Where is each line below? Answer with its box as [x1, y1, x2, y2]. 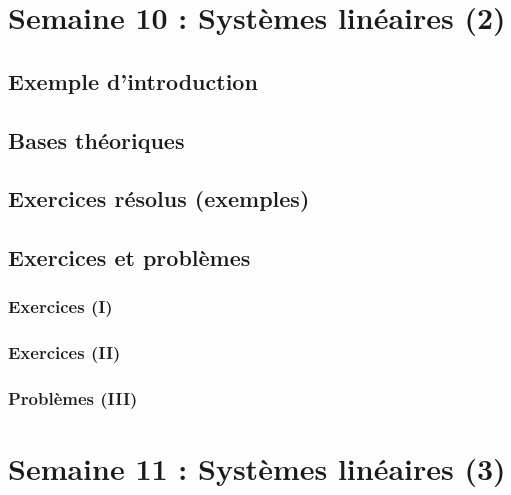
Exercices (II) [8, 340, 121, 365]
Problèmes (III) [8, 386, 138, 411]
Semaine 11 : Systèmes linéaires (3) [8, 448, 506, 489]
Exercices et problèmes [8, 242, 251, 273]
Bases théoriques [8, 124, 185, 155]
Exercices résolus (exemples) [8, 183, 310, 214]
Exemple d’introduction [8, 65, 258, 96]
